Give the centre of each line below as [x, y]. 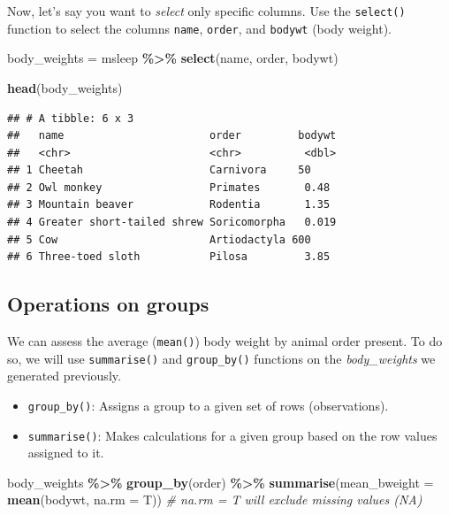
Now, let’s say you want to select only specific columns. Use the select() [206, 11]
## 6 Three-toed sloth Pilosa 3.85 [169, 257]
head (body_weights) [65, 87]
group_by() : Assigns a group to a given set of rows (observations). [208, 405]
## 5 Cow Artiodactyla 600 [159, 239]
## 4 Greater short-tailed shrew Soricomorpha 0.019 [172, 223]
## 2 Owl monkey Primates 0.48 [169, 187]
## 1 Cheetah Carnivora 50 [159, 170]
